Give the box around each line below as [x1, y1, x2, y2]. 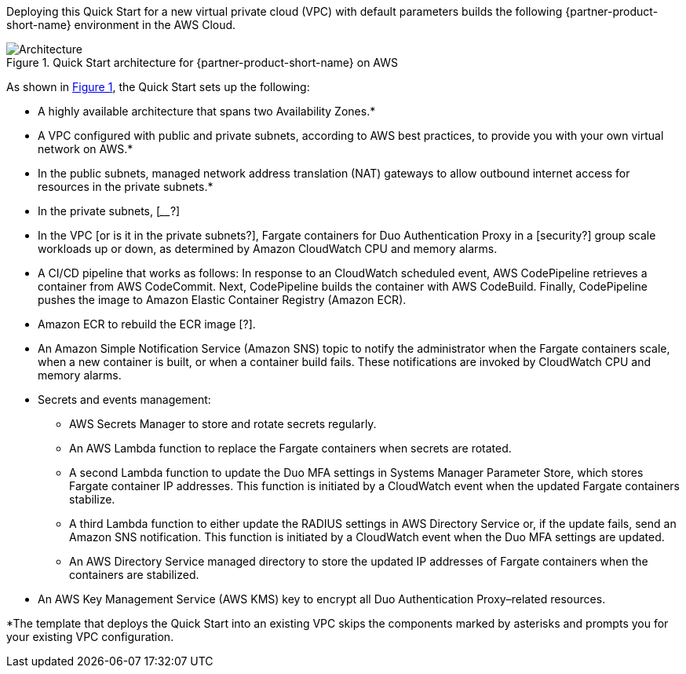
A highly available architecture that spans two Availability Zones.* [38, 104, 376, 118]
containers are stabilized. [69, 568, 199, 581]
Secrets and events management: [38, 393, 211, 406]
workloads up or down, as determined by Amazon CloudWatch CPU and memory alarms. [38, 242, 498, 255]
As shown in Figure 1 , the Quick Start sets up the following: [6, 80, 310, 93]
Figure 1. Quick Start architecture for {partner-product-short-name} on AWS [6, 56, 399, 69]
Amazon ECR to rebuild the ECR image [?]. [38, 317, 256, 331]
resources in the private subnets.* [38, 180, 213, 193]
